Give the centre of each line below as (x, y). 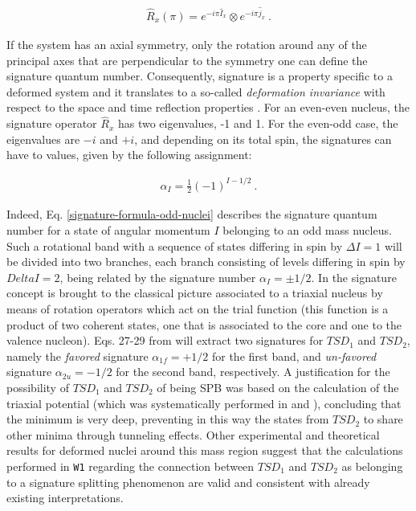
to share (383, 419)
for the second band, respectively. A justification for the (253, 372)
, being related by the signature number (158, 277)
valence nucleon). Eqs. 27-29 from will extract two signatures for (165, 340)
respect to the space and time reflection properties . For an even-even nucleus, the (208, 107)
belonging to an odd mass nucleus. (307, 229)
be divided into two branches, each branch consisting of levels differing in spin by (206, 262)
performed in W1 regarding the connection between (131, 466)
